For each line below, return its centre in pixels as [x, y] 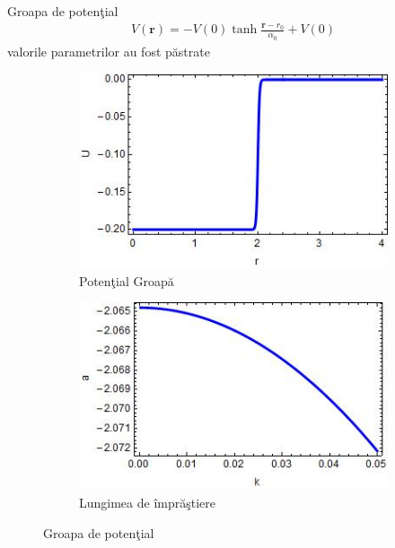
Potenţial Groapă [127, 280]
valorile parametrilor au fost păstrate [109, 51]
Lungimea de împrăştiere [148, 503]
